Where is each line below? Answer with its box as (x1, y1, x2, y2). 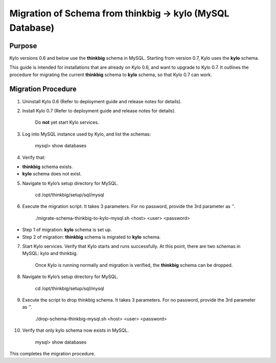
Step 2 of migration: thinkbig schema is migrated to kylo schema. (22, 234, 161, 240)
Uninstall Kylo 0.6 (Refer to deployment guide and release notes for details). (22, 98, 182, 104)
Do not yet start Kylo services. (35, 119, 99, 125)
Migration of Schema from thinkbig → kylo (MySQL (9, 8, 229, 19)
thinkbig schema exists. (22, 164, 73, 170)
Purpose (9, 41, 37, 50)
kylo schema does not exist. (22, 171, 82, 177)
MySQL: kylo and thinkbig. (22, 251, 78, 257)
